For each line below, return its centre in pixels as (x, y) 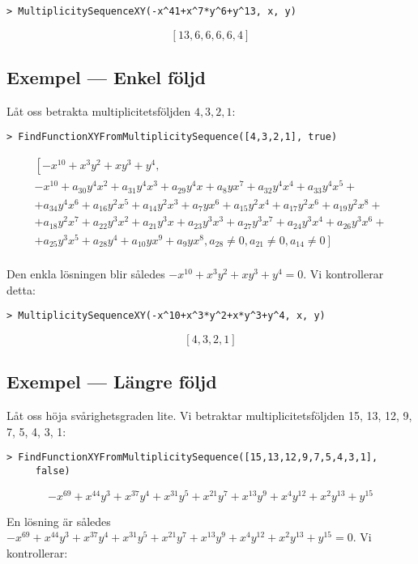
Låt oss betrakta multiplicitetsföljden (99, 110)
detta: (21, 289)
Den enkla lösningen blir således (86, 273)
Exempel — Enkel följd (107, 77)
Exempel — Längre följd (112, 382)
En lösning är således (59, 521)
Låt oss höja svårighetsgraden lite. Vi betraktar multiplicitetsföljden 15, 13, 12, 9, (209, 416)
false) (53, 471)
